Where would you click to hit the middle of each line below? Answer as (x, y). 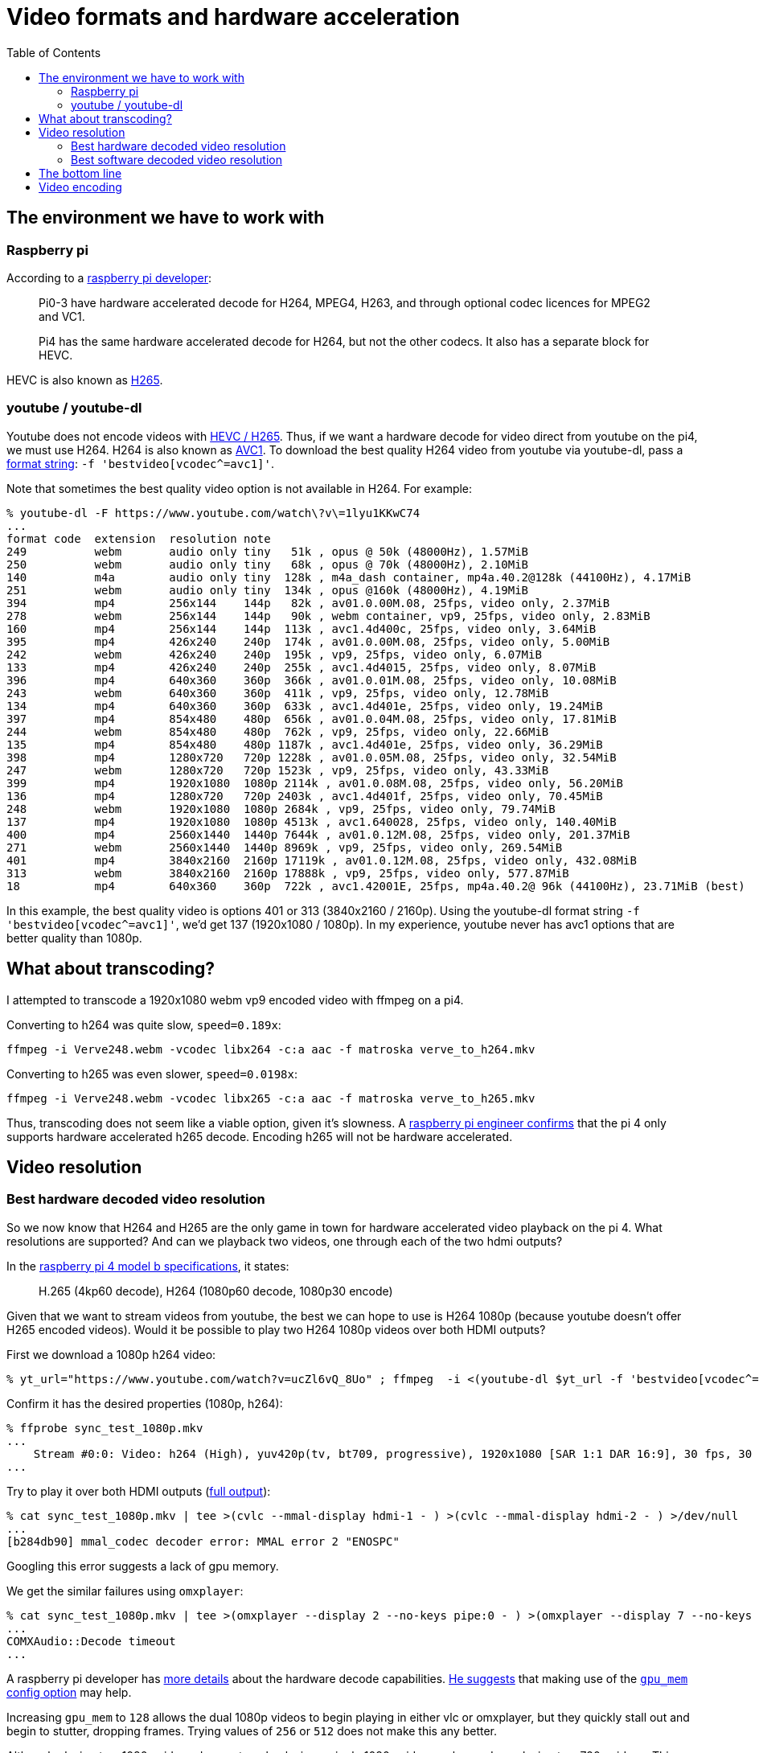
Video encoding (80, 187)
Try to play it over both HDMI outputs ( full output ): (139, 1491)
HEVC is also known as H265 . (85, 380)
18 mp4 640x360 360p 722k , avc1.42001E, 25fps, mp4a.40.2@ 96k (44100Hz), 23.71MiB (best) (376, 886)
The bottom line (80, 173)
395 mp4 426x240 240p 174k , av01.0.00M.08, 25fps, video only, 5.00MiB (308, 641)
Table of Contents (54, 52)
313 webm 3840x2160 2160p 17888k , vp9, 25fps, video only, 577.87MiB (288, 873)
